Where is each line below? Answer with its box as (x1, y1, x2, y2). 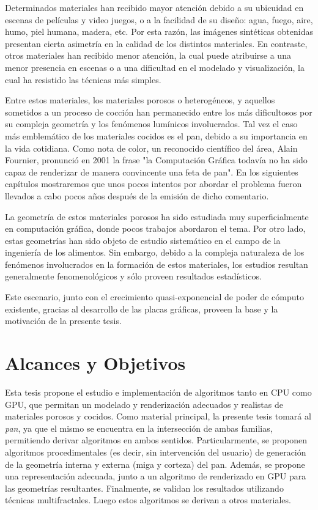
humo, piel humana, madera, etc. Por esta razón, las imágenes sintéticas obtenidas (5, 25, 313, 38)
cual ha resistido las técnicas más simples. (5, 73, 161, 86)
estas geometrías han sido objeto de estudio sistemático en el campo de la (5, 234, 281, 246)
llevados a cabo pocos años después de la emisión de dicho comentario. (5, 189, 269, 202)
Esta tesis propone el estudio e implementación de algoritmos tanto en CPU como (5, 385, 312, 398)
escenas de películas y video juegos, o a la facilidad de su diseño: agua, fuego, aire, (5, 13, 313, 26)
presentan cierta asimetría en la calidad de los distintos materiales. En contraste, (5, 37, 308, 50)
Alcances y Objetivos (5, 350, 186, 375)
